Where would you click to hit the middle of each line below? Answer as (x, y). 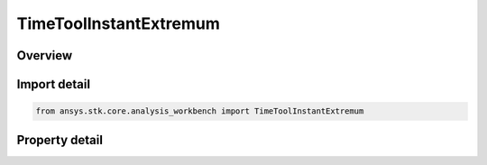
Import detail (53, 84)
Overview (45, 55)
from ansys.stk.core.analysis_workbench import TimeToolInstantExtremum (200, 111)
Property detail (60, 140)
